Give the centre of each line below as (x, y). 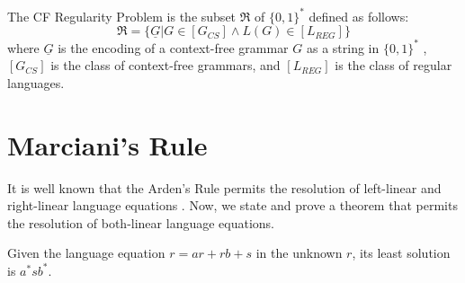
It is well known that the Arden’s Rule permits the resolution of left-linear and (224, 187)
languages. (36, 82)
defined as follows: (359, 16)
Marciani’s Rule (107, 144)
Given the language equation (86, 253)
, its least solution (401, 253)
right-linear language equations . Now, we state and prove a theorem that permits (232, 205)
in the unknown (299, 253)
